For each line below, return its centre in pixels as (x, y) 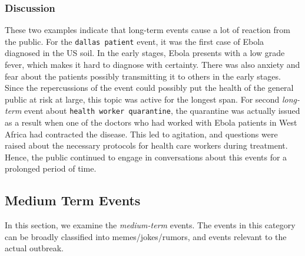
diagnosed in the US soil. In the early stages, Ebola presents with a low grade (145, 53)
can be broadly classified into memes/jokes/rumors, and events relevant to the (146, 236)
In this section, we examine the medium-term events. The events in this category (150, 225)
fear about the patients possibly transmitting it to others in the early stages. (143, 76)
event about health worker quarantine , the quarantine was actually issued (162, 111)
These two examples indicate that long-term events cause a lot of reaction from (147, 30)
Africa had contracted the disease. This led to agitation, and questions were (141, 134)
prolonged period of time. (51, 168)
